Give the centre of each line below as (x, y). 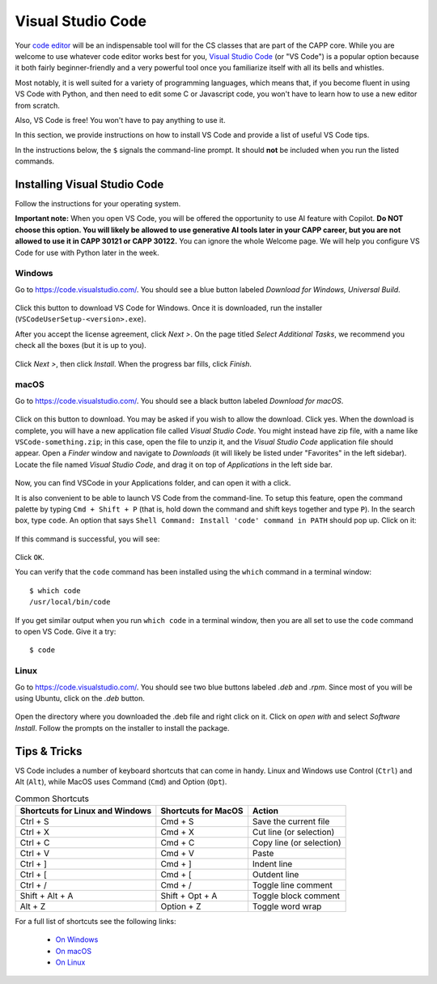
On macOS (74, 951)
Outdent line (276, 874)
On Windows (77, 939)
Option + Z (181, 906)
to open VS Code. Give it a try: (66, 632)
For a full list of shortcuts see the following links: (96, 921)
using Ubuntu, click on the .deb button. (80, 698)
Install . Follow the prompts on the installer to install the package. (122, 727)
